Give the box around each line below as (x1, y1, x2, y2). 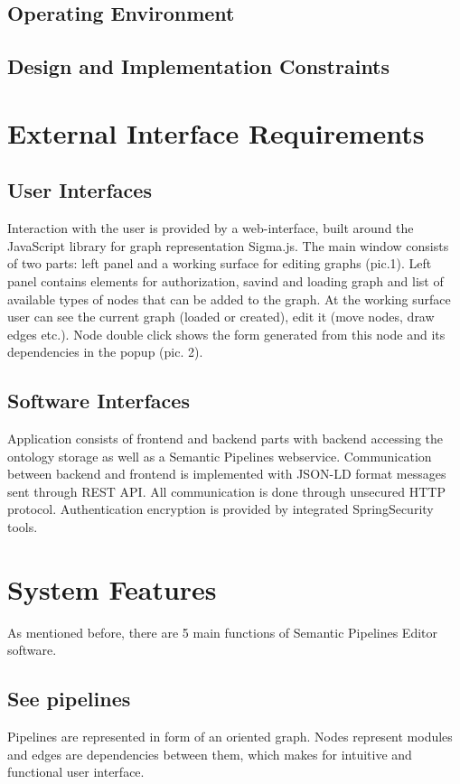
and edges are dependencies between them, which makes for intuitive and (7, 744, 412, 763)
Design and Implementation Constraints (7, 52, 390, 80)
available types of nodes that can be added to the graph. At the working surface (7, 289, 451, 308)
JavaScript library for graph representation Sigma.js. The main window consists (7, 236, 449, 255)
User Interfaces (7, 176, 152, 204)
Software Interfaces (7, 387, 190, 415)
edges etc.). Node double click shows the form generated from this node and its (7, 324, 446, 343)
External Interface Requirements (7, 114, 425, 151)
